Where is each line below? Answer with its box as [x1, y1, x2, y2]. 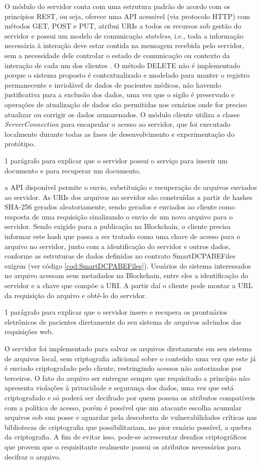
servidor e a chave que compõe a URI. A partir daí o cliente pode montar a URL [5, 280, 253, 291]
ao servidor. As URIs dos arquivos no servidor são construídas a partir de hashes [5, 191, 252, 202]
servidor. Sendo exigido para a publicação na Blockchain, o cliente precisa [5, 221, 231, 231]
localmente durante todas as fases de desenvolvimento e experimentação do [5, 128, 234, 139]
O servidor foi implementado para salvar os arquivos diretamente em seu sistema [5, 343, 252, 353]
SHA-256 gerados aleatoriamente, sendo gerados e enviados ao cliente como [5, 201, 235, 212]
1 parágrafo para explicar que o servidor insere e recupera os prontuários [5, 307, 227, 317]
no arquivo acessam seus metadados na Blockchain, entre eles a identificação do [5, 270, 248, 281]
